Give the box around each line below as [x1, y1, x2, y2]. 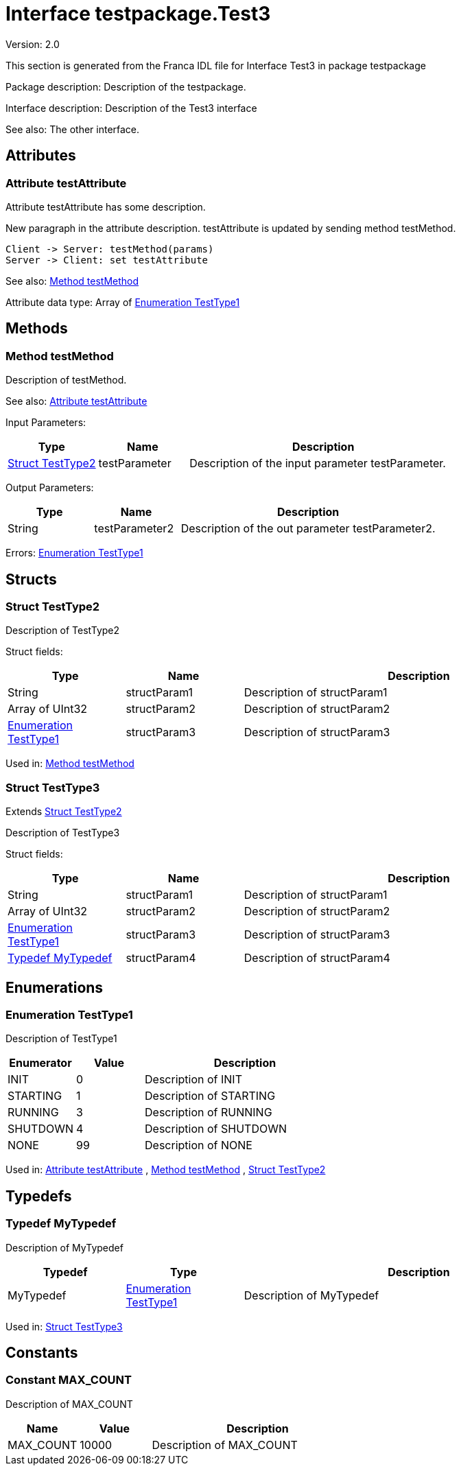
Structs [5, 570, 57, 588]
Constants [5, 1344, 78, 1362]
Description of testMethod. [5, 374, 127, 386]
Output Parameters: [5, 482, 94, 494]
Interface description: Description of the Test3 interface [5, 102, 257, 114]
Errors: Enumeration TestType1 [5, 547, 143, 559]
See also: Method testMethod [5, 274, 139, 287]
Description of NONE [145, 1138, 252, 1153]
